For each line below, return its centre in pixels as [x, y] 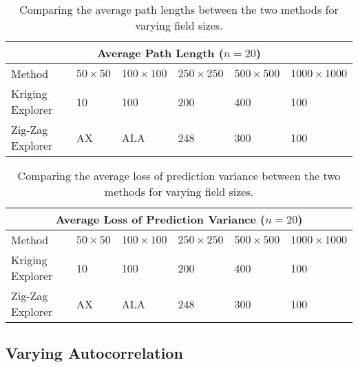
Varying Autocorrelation [94, 353]
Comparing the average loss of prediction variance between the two [179, 176]
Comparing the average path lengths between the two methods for [179, 9]
